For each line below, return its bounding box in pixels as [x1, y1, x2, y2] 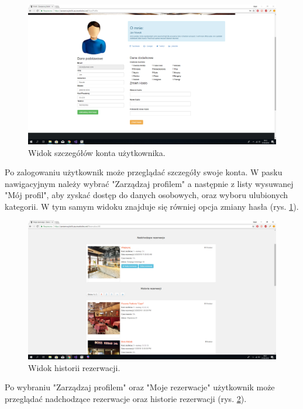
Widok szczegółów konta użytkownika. [28, 146, 166, 158]
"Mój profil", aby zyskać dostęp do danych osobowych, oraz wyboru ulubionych [5, 189, 288, 201]
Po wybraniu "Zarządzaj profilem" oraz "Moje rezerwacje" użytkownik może [5, 381, 275, 393]
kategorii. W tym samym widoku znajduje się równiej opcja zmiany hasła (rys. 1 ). [5, 200, 299, 212]
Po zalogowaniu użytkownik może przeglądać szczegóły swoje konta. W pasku [5, 166, 283, 178]
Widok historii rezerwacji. [28, 361, 120, 373]
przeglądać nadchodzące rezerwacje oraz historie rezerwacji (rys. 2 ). [5, 392, 247, 404]
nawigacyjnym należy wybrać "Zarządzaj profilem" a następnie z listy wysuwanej [5, 177, 294, 189]
